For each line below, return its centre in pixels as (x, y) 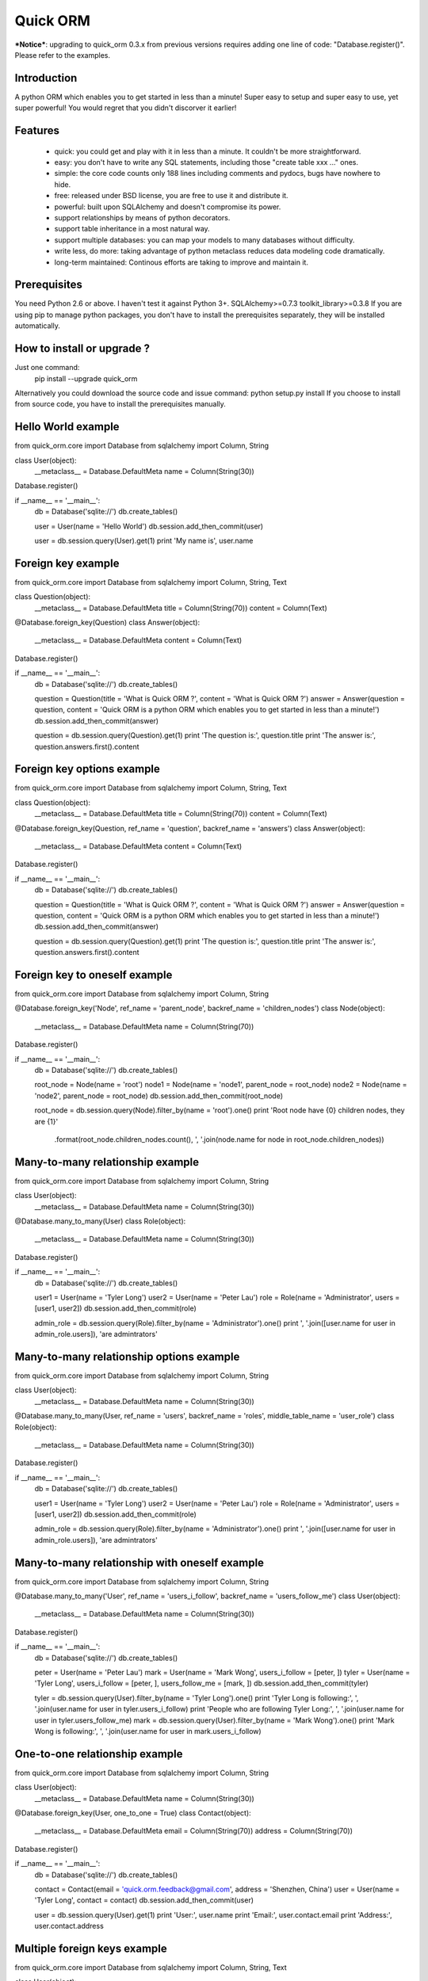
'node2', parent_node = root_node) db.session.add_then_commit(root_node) (159, 1095)
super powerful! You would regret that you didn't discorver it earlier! (126, 108)
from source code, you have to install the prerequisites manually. (120, 404)
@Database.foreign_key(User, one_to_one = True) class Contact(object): (133, 1813)
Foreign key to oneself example (94, 975)
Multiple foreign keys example (91, 1948)
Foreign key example (67, 563)
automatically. (38, 326)
